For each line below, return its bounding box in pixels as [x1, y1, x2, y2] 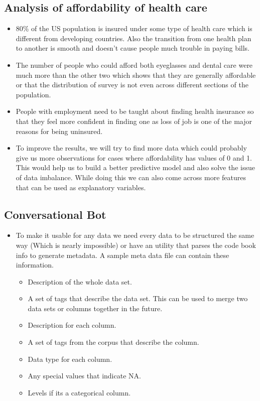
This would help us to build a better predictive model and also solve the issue [16, 162, 255, 173]
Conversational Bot [4, 206, 106, 222]
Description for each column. [28, 320, 116, 330]
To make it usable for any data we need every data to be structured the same [16, 230, 254, 240]
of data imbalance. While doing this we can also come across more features [16, 172, 246, 182]
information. [16, 259, 54, 270]
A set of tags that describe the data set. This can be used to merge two [28, 293, 248, 304]
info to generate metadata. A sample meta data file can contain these [16, 249, 229, 260]
